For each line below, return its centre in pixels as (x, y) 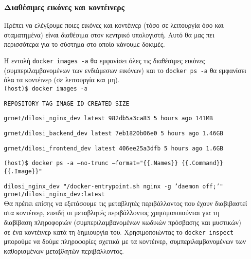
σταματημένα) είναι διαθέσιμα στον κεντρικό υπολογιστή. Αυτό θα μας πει (109, 34)
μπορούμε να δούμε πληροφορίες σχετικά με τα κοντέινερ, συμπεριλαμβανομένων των (125, 241)
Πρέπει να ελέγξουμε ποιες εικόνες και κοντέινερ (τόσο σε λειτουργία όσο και (114, 25)
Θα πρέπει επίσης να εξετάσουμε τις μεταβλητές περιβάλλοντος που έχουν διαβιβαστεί (125, 203)
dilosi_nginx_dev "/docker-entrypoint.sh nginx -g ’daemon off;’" (114, 186)
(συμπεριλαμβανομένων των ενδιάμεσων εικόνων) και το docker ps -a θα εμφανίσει (125, 70)
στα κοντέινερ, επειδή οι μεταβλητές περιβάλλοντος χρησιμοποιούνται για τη (112, 213)
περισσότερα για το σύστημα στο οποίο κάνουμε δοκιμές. (85, 44)
